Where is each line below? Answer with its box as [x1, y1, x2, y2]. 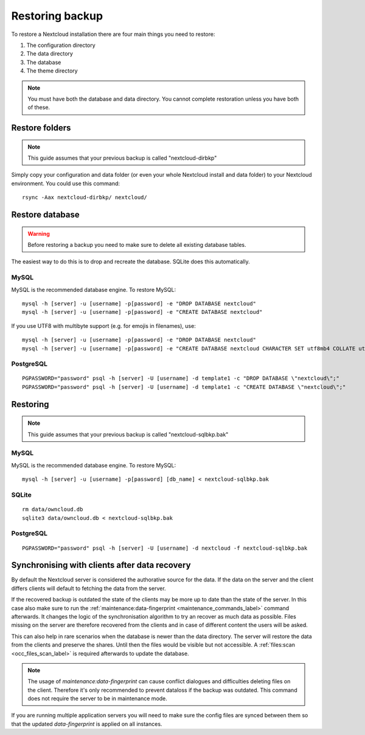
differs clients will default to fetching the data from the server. [11, 584, 167, 592]
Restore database [11, 210, 80, 220]
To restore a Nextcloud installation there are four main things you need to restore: [11, 30, 215, 38]
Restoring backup [11, 9, 103, 23]
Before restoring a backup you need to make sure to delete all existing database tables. [27, 241, 246, 249]
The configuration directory [26, 41, 96, 49]
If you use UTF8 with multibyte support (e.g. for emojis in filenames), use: [11, 322, 196, 329]
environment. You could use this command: [11, 180, 120, 187]
